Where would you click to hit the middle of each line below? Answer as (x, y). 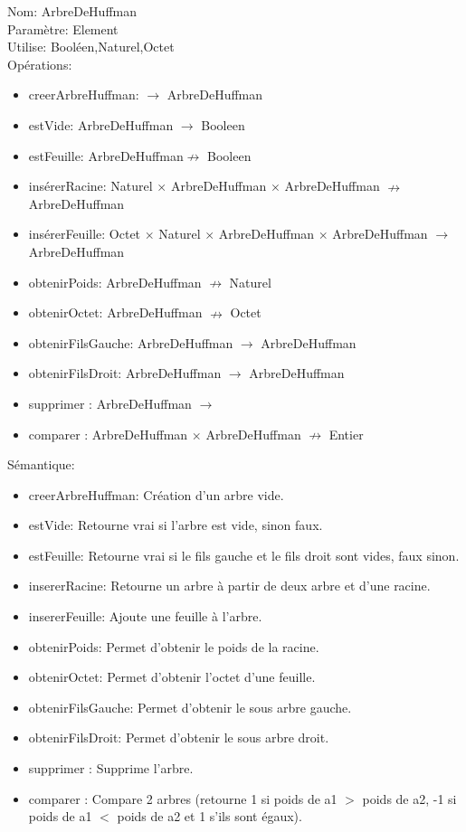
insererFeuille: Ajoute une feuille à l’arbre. (145, 616)
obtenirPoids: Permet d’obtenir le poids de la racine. (174, 646)
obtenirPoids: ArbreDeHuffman (115, 282)
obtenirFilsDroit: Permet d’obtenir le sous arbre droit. (179, 737)
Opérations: (40, 64)
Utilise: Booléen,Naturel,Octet (91, 47)
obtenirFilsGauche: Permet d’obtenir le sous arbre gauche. (190, 707)
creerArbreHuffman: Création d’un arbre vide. (156, 494)
